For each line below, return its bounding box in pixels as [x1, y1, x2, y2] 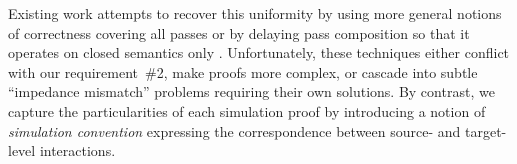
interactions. [39, 140, 116, 161]
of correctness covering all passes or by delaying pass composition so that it [8, 22, 470, 43]
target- [464, 120, 507, 141]
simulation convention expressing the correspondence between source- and [8, 120, 461, 141]
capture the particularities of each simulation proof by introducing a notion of [8, 100, 486, 121]
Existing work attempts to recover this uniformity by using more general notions [8, 3, 502, 23]
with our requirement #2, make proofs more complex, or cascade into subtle [8, 61, 478, 82]
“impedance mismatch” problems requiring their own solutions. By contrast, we [8, 81, 495, 102]
